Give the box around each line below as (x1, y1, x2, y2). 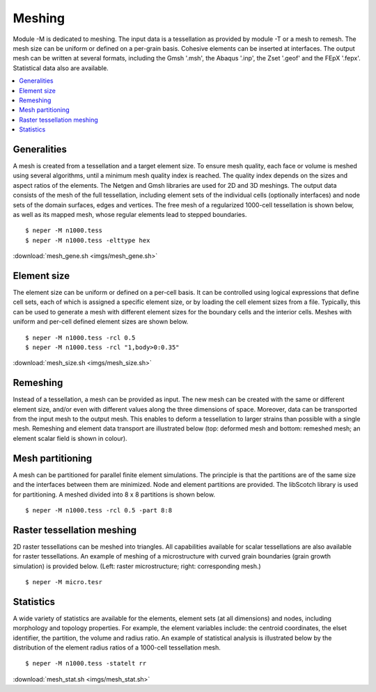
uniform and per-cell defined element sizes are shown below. (13, 317, 189, 326)
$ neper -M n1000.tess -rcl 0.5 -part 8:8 (25, 506, 173, 514)
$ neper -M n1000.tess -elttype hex (25, 236, 150, 244)
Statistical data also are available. (13, 63, 109, 72)
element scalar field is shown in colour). (13, 434, 128, 442)
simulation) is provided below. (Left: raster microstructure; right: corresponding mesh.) (13, 562, 261, 570)
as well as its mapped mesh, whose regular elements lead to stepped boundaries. (13, 210, 247, 218)
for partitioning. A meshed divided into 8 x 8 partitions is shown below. (13, 490, 216, 499)
